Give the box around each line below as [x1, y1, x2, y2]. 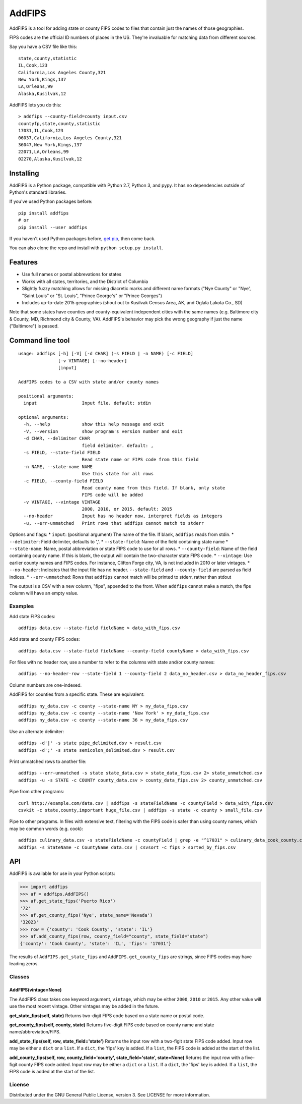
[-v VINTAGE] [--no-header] [58, 358, 127, 363]
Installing [9, 169, 40, 178]
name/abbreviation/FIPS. [9, 1029, 61, 1035]
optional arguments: [18, 414, 69, 420]
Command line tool [9, 336, 70, 345]
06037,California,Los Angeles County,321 [18, 135, 122, 141]
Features [9, 258, 38, 267]
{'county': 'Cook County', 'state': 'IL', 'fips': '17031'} [20, 941, 172, 946]
